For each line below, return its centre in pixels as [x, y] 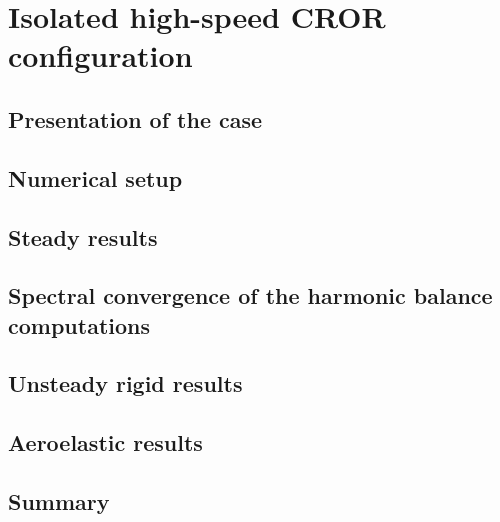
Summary [59, 501]
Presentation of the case [135, 118]
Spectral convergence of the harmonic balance [250, 295]
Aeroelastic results [105, 442]
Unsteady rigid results [125, 383]
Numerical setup [95, 177]
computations [79, 324]
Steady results [83, 236]
